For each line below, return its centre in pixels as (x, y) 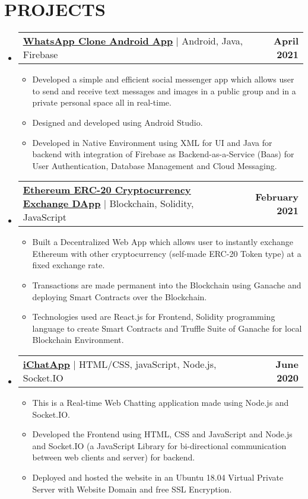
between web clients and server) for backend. (114, 457)
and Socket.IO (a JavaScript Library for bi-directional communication (159, 445)
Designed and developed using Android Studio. (118, 122)
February (277, 196)
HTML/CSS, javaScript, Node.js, (147, 364)
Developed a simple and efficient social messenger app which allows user (163, 79)
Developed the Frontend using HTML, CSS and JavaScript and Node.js (162, 434)
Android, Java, (212, 41)
